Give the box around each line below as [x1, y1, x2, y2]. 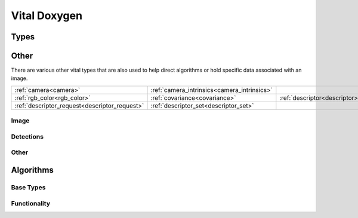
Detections [11, 132, 44, 140]
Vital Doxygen [11, 9, 83, 22]
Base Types [11, 183, 46, 191]
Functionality [11, 199, 51, 207]
